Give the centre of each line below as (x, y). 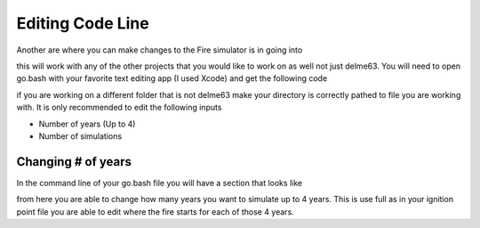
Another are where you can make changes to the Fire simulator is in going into (160, 50)
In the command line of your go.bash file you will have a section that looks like (159, 183)
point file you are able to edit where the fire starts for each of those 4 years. (156, 212)
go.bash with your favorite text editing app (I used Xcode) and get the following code (172, 78)
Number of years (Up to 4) (87, 124)
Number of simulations (80, 136)
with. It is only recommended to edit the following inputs (119, 108)
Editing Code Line (83, 23)
